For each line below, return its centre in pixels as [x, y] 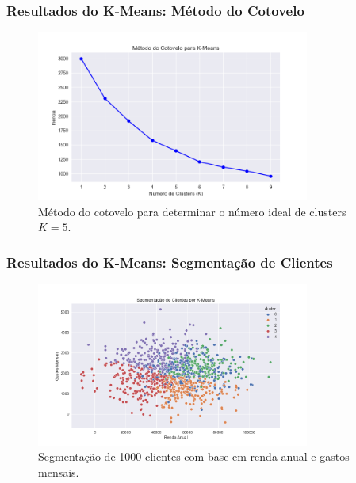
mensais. [59, 472]
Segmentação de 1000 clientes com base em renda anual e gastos [194, 456]
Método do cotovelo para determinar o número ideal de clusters [192, 211]
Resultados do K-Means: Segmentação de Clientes [170, 262]
